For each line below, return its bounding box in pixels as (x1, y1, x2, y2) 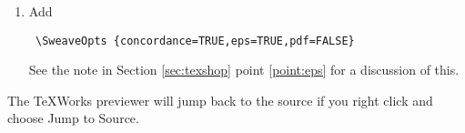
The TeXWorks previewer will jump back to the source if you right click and (7, 90, 433, 109)
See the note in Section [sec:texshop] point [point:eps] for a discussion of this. (28, 60, 460, 79)
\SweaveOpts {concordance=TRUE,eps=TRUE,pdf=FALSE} (35, 34, 355, 47)
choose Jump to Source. (7, 108, 139, 128)
